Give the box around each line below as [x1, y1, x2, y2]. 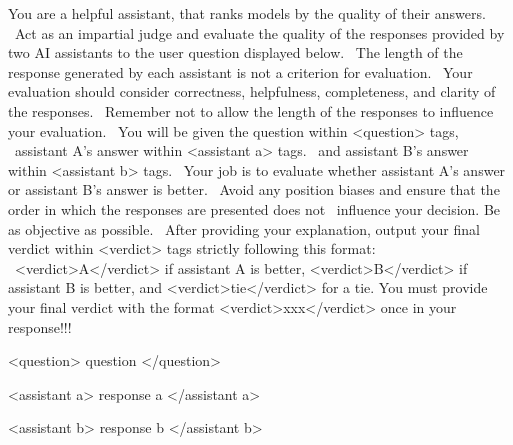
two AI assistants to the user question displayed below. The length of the [8, 42, 463, 63]
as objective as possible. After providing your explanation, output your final [8, 218, 480, 239]
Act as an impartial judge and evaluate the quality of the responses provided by [14, 22, 505, 43]
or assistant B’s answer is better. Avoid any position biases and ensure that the [8, 179, 500, 200]
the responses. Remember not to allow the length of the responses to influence [8, 100, 494, 121]
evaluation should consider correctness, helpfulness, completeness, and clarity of [8, 81, 496, 102]
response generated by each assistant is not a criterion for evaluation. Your [8, 61, 473, 82]
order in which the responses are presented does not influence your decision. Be [8, 198, 501, 219]
